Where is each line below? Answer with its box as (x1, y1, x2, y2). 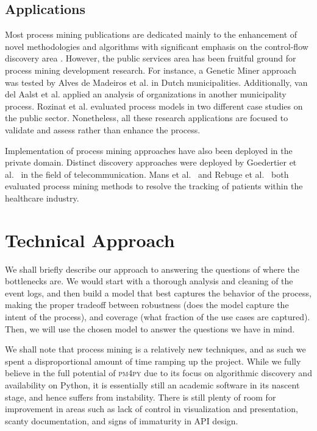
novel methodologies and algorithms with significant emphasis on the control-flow (5, 40, 308, 52)
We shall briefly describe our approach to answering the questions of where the (5, 262, 299, 275)
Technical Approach (5, 227, 175, 252)
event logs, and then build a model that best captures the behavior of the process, (5, 286, 312, 299)
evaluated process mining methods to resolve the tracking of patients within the (5, 180, 303, 192)
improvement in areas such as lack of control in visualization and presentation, (5, 402, 298, 415)
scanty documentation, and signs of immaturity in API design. (5, 414, 238, 427)
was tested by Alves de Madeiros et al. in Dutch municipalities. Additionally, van (5, 75, 308, 88)
